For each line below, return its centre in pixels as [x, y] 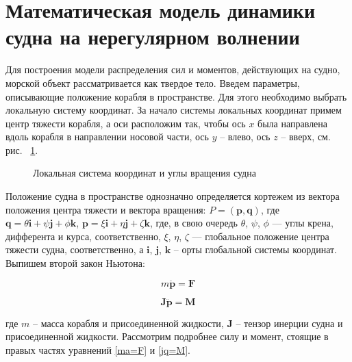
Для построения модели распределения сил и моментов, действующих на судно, [173, 69]
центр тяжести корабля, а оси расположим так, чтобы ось [126, 123]
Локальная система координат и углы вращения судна [144, 173]
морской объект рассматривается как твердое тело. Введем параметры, [153, 82]
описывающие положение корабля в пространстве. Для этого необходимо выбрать [176, 96]
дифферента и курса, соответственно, [83, 236]
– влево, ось [245, 137]
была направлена [293, 123]
